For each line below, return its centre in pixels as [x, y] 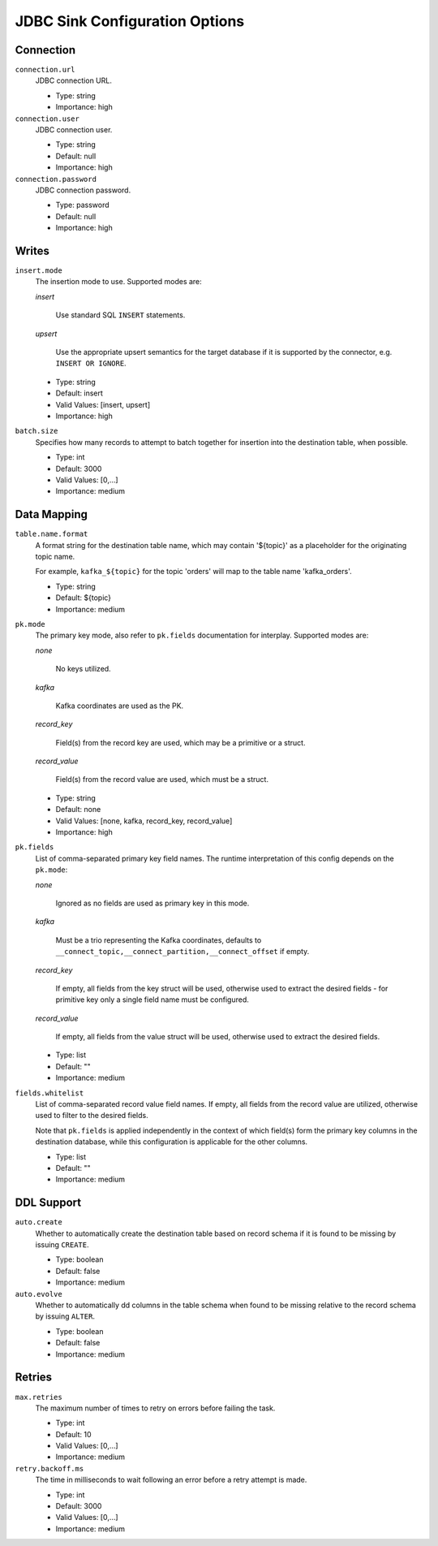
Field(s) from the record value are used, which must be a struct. [162, 779]
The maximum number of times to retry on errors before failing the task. [155, 1408]
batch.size [36, 431]
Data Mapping [52, 514]
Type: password [82, 205]
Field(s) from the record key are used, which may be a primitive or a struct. [180, 742]
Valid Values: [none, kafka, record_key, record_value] [144, 821]
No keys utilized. [83, 669]
